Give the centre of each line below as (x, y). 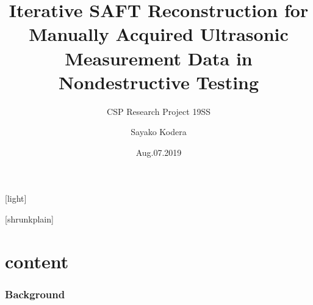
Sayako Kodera (159, 132)
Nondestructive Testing (159, 82)
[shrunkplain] (29, 219)
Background (35, 294)
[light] (16, 198)
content (37, 261)
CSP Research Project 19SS (159, 111)
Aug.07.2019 (159, 152)
